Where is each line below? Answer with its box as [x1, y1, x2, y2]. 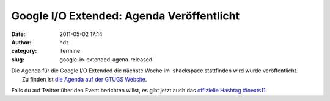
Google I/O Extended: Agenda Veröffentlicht [11, 9, 240, 23]
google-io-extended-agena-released [59, 55, 153, 63]
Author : [11, 38, 32, 46]
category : [11, 47, 37, 55]
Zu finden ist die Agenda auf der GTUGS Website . [22, 75, 147, 83]
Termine [59, 47, 81, 55]
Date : [11, 30, 26, 38]
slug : [11, 55, 24, 63]
